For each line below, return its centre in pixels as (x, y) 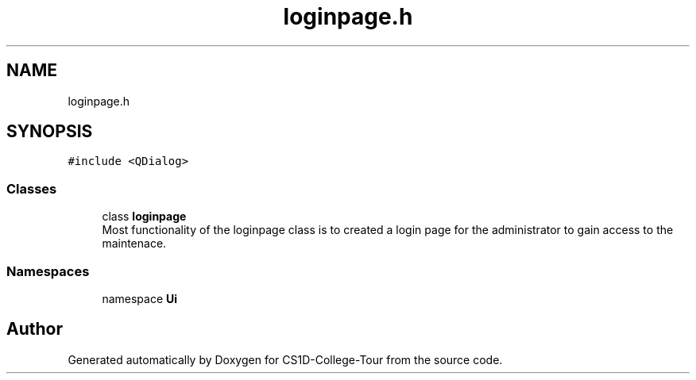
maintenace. (134, 244)
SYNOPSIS (50, 132)
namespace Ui (140, 298)
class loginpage (144, 217)
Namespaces (48, 271)
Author (35, 329)
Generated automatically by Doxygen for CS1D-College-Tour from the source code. (285, 359)
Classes (32, 188)
